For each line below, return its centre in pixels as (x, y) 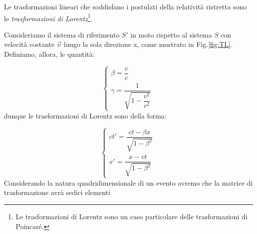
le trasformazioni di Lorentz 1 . (48, 17)
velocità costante (29, 44)
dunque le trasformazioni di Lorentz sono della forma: (85, 115)
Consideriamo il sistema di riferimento (62, 34)
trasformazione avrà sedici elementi (57, 192)
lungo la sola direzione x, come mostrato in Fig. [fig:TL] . (148, 44)
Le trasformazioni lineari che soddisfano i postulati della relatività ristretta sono (125, 6)
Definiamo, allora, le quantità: (49, 54)
